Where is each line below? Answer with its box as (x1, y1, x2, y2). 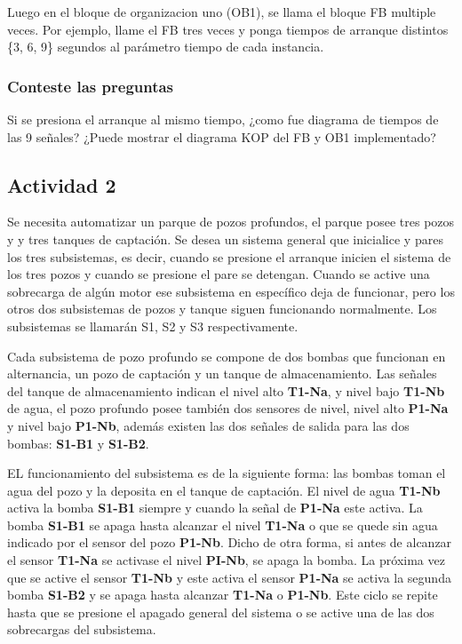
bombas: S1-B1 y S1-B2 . (7, 433, 149, 452)
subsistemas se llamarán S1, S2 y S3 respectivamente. (7, 316, 299, 335)
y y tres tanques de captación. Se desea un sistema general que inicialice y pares (7, 229, 443, 248)
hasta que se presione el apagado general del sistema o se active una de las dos (7, 602, 434, 621)
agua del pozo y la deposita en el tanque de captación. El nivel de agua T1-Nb (7, 481, 441, 499)
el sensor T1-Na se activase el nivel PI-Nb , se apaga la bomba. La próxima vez (7, 551, 445, 569)
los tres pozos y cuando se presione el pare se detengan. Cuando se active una (7, 265, 430, 283)
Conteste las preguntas (7, 75, 174, 97)
